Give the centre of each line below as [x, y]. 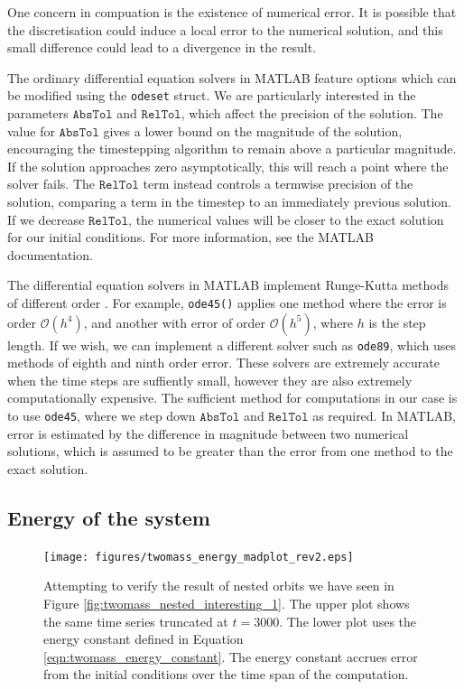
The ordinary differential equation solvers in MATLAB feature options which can [232, 77]
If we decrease [46, 219]
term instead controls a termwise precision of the [278, 184]
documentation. [50, 254]
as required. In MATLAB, [385, 416]
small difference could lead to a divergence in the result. [162, 47]
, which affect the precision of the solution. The [312, 113]
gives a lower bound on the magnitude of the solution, [253, 130]
